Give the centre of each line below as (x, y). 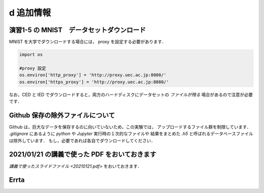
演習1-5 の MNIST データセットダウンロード (77, 30)
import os (31, 55)
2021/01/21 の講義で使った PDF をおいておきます (83, 154)
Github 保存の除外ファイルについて (62, 115)
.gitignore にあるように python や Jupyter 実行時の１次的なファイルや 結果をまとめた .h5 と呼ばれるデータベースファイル (131, 134)
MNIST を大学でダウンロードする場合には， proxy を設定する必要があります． (88, 42)
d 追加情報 (30, 13)
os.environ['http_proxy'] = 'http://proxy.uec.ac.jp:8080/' (93, 75)
